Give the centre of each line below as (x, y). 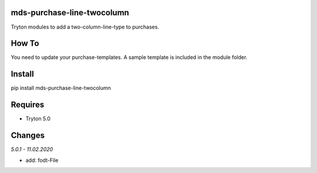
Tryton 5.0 (38, 119)
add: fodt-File (42, 160)
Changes (28, 135)
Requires (28, 105)
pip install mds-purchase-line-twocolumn (61, 88)
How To (25, 44)
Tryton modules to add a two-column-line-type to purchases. (85, 27)
